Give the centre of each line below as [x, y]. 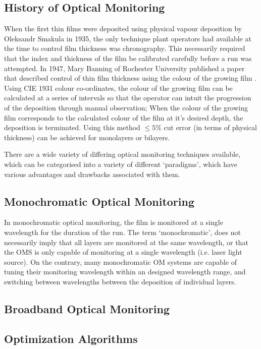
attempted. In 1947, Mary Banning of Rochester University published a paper [124, 68]
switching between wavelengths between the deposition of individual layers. [120, 281]
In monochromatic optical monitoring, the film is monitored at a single [114, 222]
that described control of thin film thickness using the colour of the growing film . [130, 78]
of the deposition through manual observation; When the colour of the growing [126, 107]
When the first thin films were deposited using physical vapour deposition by [123, 28]
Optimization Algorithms [71, 338]
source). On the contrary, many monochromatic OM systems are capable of [120, 261]
